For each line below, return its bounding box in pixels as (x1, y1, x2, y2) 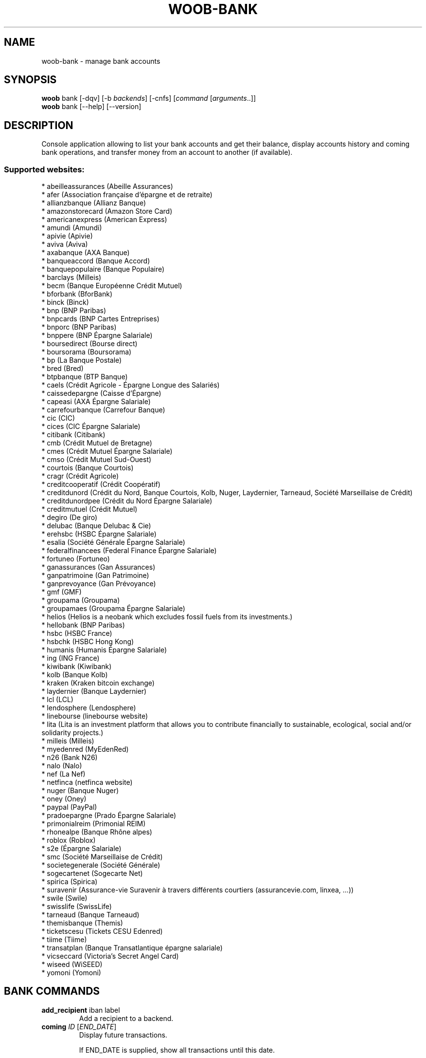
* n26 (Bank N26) (41, 753, 98, 762)
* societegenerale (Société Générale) (41, 861, 160, 870)
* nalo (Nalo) (41, 761, 82, 770)
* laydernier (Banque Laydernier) (41, 687, 147, 696)
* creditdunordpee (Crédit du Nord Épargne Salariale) (41, 497, 213, 505)
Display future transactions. (79, 1030, 167, 1039)
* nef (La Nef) (41, 770, 86, 779)
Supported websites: (4, 164, 85, 174)
